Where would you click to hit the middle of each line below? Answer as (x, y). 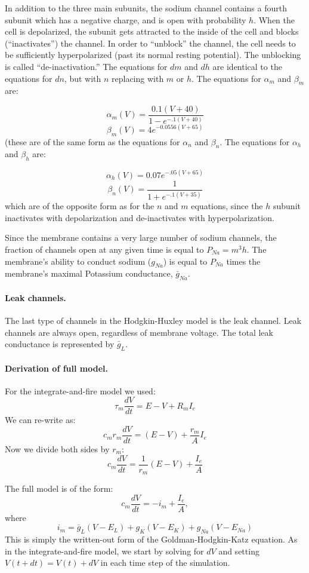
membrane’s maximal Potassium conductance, (89, 273)
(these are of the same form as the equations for (92, 141)
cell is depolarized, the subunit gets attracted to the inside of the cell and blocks (152, 31)
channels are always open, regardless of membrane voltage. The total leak (139, 332)
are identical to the (247, 66)
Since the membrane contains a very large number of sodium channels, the (141, 238)
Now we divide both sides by (57, 449)
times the (243, 261)
